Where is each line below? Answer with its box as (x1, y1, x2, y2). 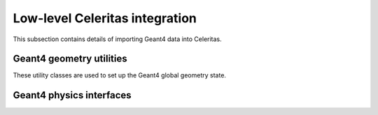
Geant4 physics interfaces (13, 89, 132, 101)
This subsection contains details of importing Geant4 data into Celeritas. (13, 35, 222, 43)
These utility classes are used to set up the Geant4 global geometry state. (13, 71, 227, 79)
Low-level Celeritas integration (13, 10, 197, 26)
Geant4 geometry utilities (13, 53, 127, 65)
